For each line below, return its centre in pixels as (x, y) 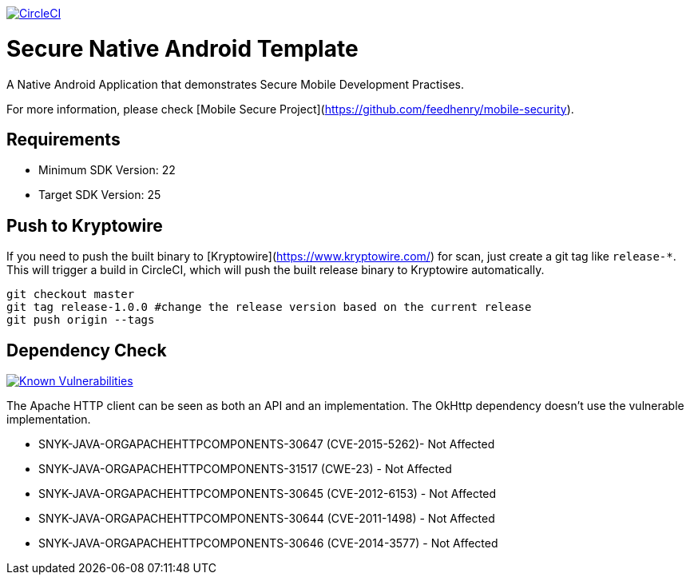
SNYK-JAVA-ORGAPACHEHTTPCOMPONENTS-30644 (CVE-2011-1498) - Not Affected (267, 519)
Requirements (63, 139)
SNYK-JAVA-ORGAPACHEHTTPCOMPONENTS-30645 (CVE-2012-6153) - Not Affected (268, 494)
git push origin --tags (81, 320)
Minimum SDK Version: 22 (107, 170)
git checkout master (71, 294)
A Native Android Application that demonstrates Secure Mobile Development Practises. (235, 84)
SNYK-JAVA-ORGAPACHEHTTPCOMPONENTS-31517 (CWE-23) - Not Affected (245, 469)
